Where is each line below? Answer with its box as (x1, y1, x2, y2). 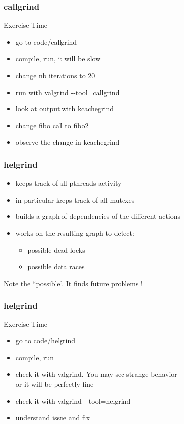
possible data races (27, 261, 85, 272)
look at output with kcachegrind (15, 104, 114, 114)
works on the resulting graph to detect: (15, 227, 134, 238)
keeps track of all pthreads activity (15, 178, 122, 188)
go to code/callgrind (15, 36, 77, 47)
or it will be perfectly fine (15, 378, 94, 389)
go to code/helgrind (15, 335, 76, 346)
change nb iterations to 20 (15, 70, 95, 80)
